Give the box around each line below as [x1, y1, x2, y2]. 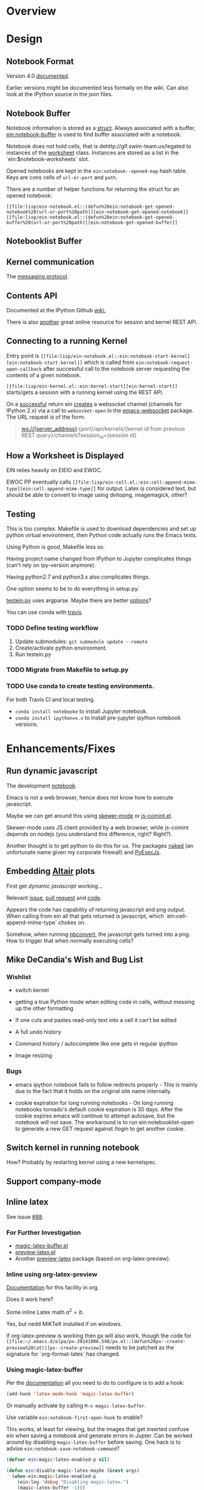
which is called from [84, 359, 135, 366]
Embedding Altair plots [6, 866, 95, 876]
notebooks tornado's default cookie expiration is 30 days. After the [15, 1105, 183, 1113]
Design [6, 32, 43, 46]
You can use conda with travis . [6, 609, 83, 616]
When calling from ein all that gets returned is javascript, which [6, 912, 164, 919]
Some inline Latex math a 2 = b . [6, 1308, 84, 1316]
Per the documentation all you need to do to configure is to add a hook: [6, 1379, 185, 1387]
